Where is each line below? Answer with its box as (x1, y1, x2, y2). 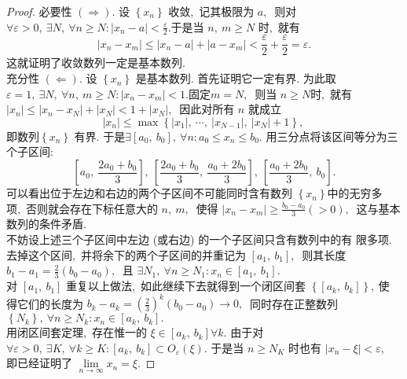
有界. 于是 (74, 127, 126, 144)
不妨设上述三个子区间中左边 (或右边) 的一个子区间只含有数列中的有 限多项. (6, 231, 392, 248)
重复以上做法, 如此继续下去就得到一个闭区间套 (66, 278, 306, 294)
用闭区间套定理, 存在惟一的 (6, 324, 147, 340)
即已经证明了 (6, 355, 72, 371)
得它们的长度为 (6, 295, 83, 311)
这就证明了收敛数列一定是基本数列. (6, 54, 185, 71)
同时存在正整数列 (250, 295, 339, 311)
